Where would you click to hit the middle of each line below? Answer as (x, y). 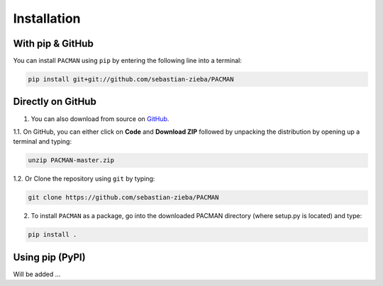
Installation (47, 18)
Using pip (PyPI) (49, 257)
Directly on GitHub (55, 102)
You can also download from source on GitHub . (100, 119)
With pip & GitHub (53, 44)
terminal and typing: (43, 142)
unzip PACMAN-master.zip (71, 160)
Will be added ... (37, 274)
